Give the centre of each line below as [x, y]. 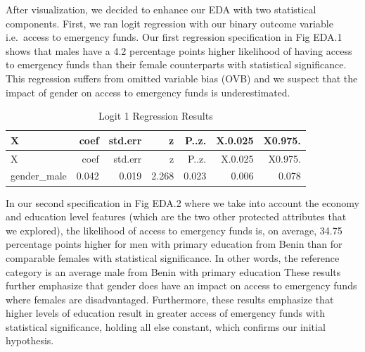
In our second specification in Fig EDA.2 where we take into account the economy [182, 202]
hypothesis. [30, 340]
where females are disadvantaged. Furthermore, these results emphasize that [170, 299]
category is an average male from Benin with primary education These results [173, 271]
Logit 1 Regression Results [156, 116]
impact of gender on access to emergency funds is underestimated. [148, 92]
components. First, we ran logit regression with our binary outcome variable [169, 23]
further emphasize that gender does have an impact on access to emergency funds [181, 285]
